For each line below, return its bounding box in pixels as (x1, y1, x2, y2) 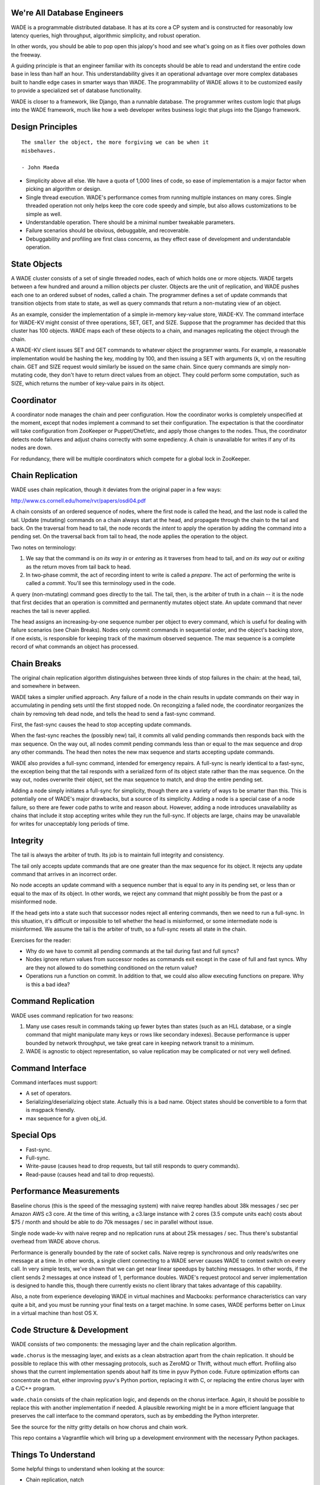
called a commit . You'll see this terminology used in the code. (25, 580, 176, 587)
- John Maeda (21, 164, 59, 170)
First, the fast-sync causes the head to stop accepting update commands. (11, 721, 192, 728)
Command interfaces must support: (11, 1079, 98, 1086)
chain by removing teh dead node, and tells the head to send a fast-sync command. (11, 710, 216, 717)
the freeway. (11, 51, 41, 58)
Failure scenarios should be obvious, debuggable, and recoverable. (25, 227, 190, 234)
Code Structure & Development (11, 1325, 129, 1335)
